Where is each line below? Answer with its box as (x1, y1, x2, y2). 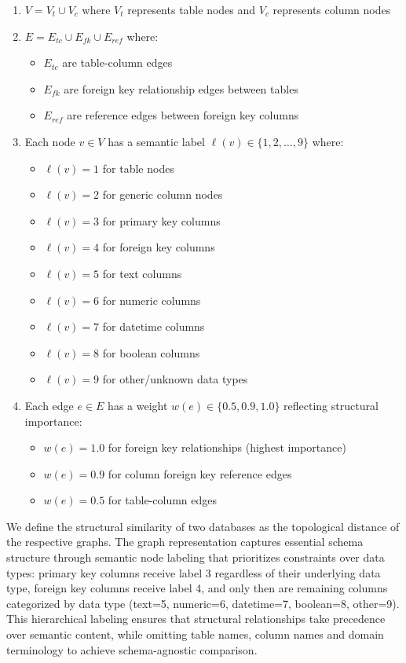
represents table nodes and (127, 2, 256, 17)
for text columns (102, 265, 182, 281)
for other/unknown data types (102, 371, 248, 387)
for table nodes (102, 159, 174, 176)
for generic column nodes (102, 186, 223, 203)
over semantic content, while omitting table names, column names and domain (6, 626, 384, 643)
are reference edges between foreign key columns (67, 107, 299, 123)
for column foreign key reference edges (108, 465, 292, 482)
